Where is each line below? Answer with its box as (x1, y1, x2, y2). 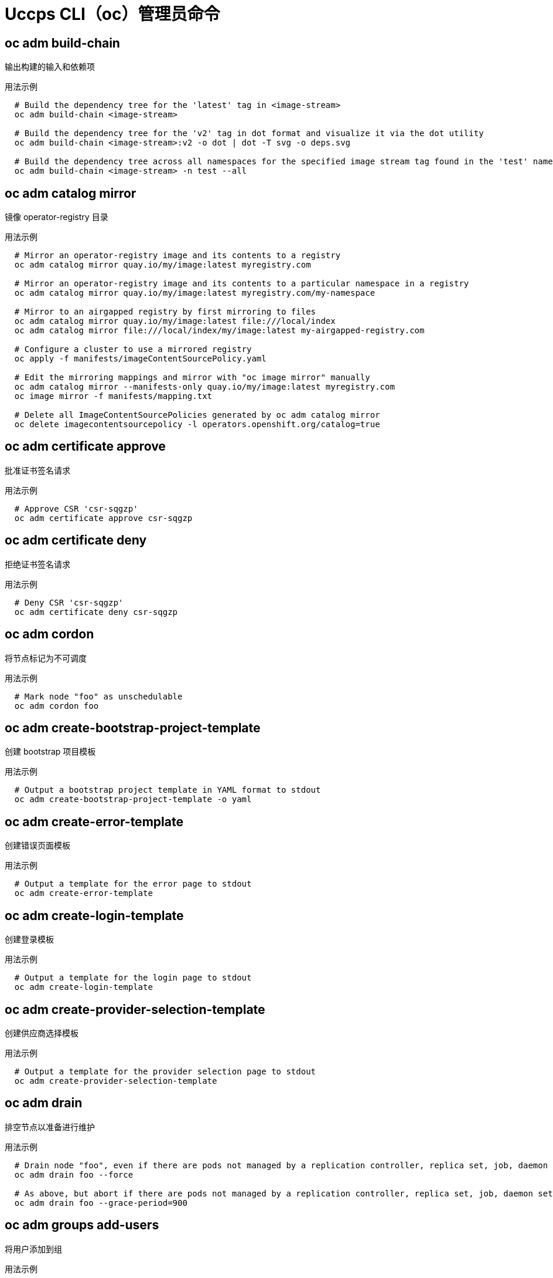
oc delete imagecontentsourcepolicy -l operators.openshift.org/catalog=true (14, 420, 380, 430)
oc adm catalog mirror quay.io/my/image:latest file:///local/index (14, 316, 336, 326)
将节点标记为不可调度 (5, 652, 87, 663)
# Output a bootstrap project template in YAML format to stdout (14, 785, 321, 795)
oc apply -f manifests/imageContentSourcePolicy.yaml (14, 354, 267, 364)
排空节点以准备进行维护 (5, 1121, 95, 1132)
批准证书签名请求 (5, 465, 70, 475)
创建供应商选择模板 (5, 1027, 78, 1038)
